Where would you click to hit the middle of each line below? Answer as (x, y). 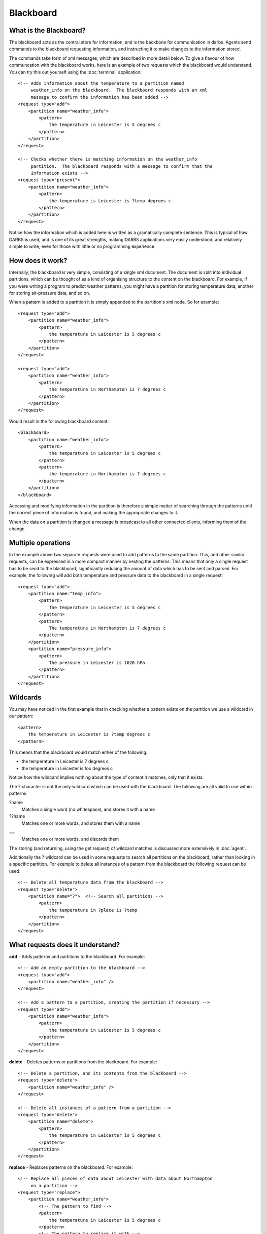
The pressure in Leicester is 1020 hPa (97, 662)
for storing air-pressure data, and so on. (50, 293)
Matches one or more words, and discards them (70, 839)
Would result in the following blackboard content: (59, 421)
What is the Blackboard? (48, 30)
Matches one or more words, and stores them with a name (81, 823)
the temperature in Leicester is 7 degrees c (65, 761)
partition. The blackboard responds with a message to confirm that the (122, 166)
